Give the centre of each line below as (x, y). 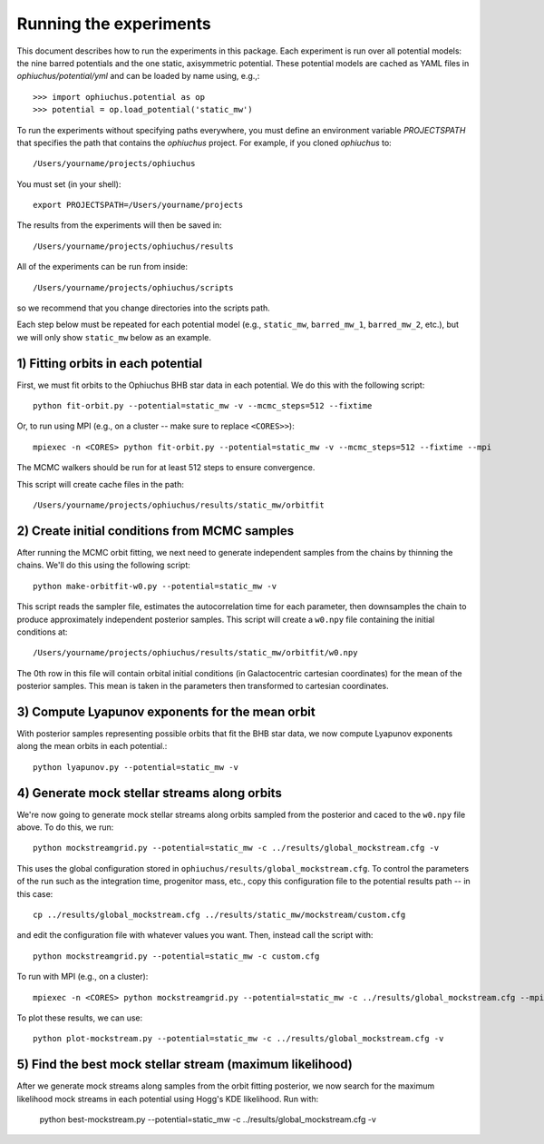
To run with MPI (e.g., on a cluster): (83, 977)
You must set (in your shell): (69, 184)
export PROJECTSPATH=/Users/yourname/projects (138, 205)
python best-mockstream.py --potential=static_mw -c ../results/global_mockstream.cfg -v (208, 1119)
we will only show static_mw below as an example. (114, 337)
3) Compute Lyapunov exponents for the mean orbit (166, 711)
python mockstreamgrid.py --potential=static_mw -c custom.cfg (176, 956)
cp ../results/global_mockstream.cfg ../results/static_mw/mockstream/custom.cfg (219, 915)
